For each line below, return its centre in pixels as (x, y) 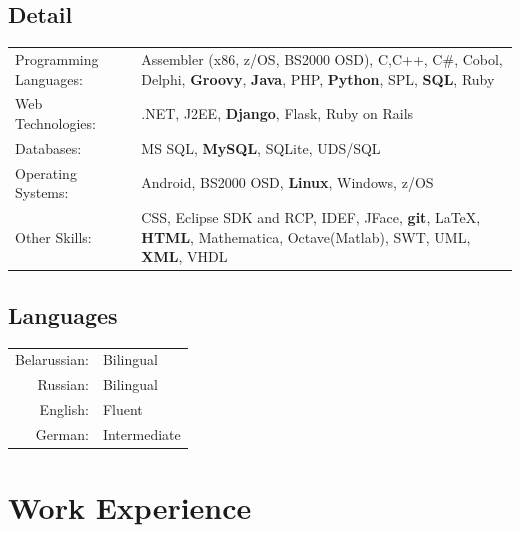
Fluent (122, 409)
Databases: (48, 147)
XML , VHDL (184, 256)
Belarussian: (52, 359)
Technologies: (55, 122)
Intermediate (141, 433)
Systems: (42, 192)
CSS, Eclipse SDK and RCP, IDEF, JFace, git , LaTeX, (311, 217)
